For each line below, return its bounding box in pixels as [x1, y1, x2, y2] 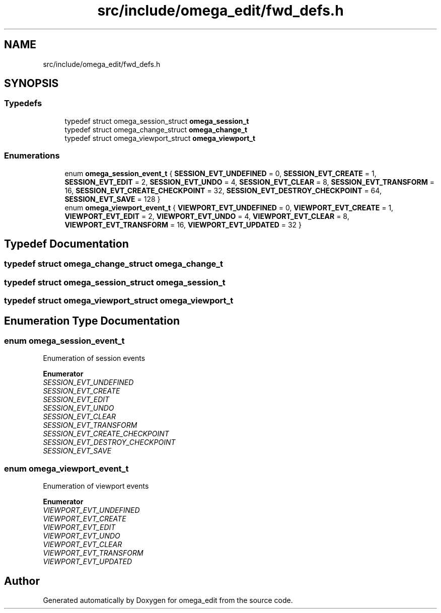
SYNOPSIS [4, 77, 59, 90]
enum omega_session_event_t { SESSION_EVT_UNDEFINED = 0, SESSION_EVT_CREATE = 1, [64, 169, 377, 178]
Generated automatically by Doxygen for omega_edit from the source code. [43, 595, 293, 604]
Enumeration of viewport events [43, 482, 149, 491]
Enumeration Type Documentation [4, 314, 180, 327]
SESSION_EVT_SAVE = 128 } [64, 194, 161, 203]
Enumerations [4, 150, 60, 161]
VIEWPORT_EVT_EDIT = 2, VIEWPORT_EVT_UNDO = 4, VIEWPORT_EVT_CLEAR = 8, [64, 211, 349, 220]
